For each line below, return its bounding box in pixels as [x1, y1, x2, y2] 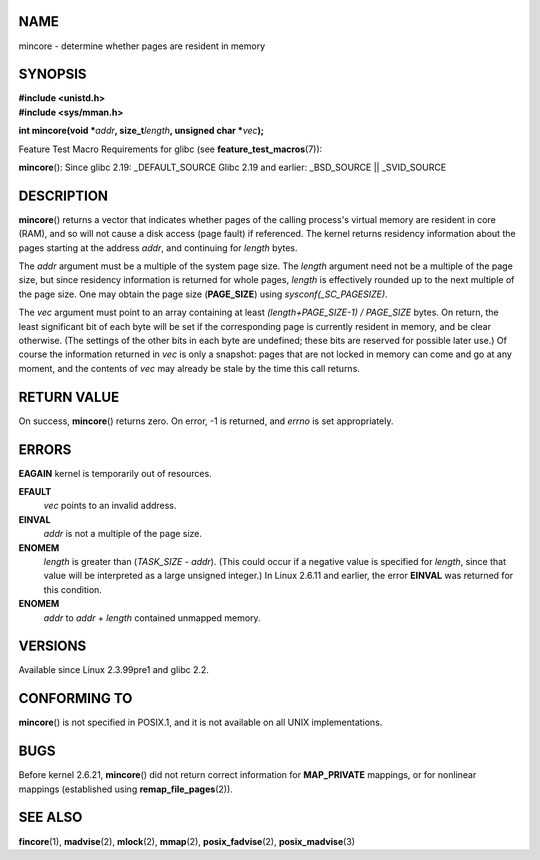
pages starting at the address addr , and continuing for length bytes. [18, 241, 298, 254]
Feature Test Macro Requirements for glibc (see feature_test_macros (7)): [18, 143, 323, 155]
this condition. [43, 583, 102, 595]
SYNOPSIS [18, 66, 87, 83]
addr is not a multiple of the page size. [43, 528, 203, 540]
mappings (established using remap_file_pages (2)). [18, 783, 234, 795]
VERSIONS [18, 638, 87, 655]
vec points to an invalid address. [43, 500, 177, 512]
